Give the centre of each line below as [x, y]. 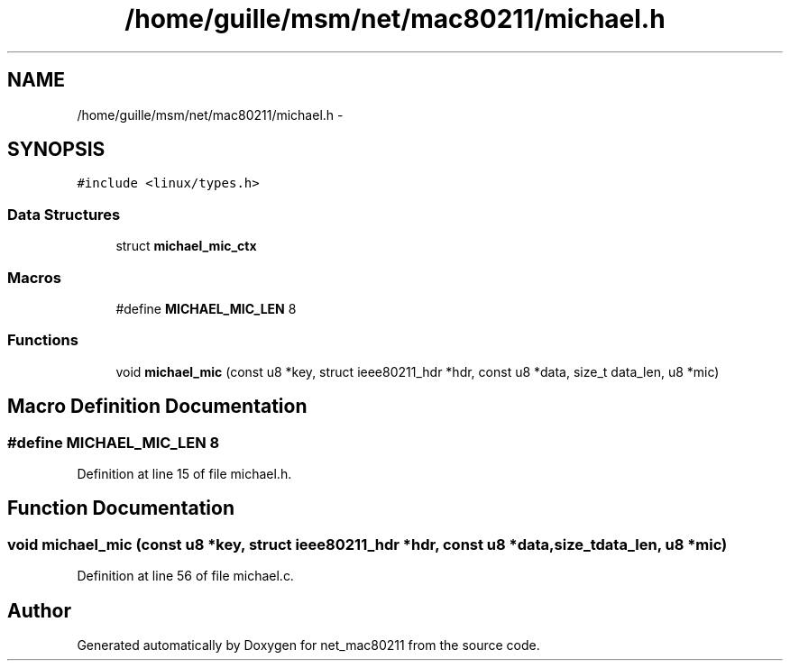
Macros [34, 277]
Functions [43, 340]
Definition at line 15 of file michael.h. [184, 473]
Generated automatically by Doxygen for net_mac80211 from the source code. [308, 645]
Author [39, 610]
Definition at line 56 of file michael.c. [185, 576]
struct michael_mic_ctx [186, 246]
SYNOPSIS [56, 150]
